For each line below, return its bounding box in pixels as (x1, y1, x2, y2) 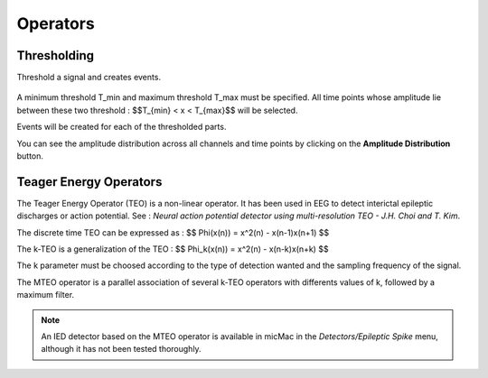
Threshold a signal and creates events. (16, 72, 162, 83)
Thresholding (16, 48, 95, 63)
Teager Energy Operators (16, 174, 163, 189)
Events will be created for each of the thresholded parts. (16, 122, 227, 133)
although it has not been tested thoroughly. (41, 344, 202, 355)
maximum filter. (16, 290, 75, 300)
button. (16, 151, 44, 161)
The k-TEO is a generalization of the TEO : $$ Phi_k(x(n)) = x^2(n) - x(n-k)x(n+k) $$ (16, 244, 329, 254)
